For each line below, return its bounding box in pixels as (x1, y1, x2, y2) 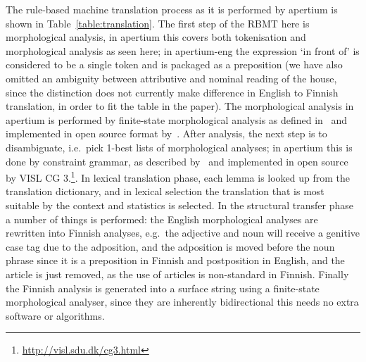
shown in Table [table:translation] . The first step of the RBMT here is (6, 15, 310, 30)
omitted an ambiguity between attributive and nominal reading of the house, (6, 70, 337, 85)
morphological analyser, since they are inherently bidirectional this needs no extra (6, 294, 359, 309)
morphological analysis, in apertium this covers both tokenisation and (6, 30, 306, 44)
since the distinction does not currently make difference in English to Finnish (6, 85, 339, 99)
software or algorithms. (6, 308, 105, 323)
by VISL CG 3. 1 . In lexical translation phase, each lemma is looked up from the (6, 168, 351, 185)
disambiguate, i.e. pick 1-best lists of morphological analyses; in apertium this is (6, 139, 353, 154)
